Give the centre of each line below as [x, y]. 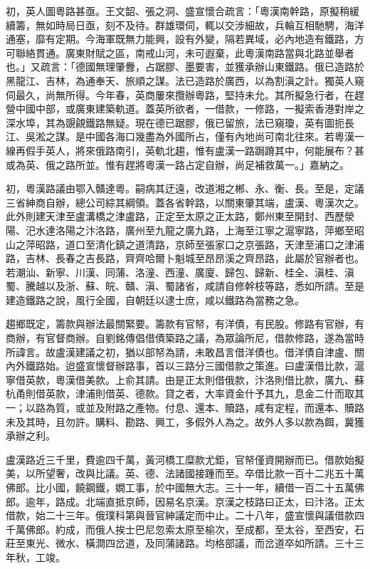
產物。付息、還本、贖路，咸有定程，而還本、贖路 [249, 408]
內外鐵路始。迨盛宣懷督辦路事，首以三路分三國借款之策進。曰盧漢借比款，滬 [185, 366]
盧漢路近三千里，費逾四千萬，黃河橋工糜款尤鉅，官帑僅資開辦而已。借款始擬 [185, 459]
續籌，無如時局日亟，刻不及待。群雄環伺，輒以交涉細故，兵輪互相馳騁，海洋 [185, 25]
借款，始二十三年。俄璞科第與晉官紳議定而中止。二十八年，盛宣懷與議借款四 [185, 515]
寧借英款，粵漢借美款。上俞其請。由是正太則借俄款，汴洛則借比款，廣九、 [180, 379]
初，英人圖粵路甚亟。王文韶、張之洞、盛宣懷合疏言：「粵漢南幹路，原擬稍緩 [183, 11]
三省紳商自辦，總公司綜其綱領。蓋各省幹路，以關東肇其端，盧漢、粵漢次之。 [185, 202]
